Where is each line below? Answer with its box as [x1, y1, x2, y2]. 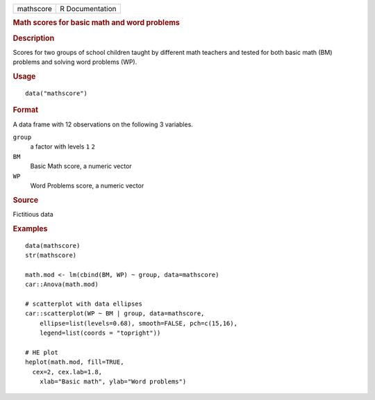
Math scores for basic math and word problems [12, 18, 180, 28]
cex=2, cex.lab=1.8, [32, 368, 103, 376]
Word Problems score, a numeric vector [30, 181, 144, 190]
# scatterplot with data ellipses [25, 300, 142, 308]
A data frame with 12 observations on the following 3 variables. [12, 120, 194, 128]
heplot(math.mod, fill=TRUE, [25, 358, 124, 366]
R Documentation [60, 4, 117, 13]
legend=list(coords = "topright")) [39, 329, 161, 337]
